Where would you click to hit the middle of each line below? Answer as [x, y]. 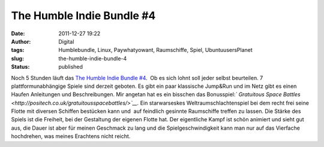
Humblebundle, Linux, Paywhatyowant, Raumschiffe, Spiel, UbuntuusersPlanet [156, 50]
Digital [66, 41]
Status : [20, 67]
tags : [18, 50]
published [71, 67]
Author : [21, 41]
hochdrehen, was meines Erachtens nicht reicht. [71, 136]
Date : [18, 33]
